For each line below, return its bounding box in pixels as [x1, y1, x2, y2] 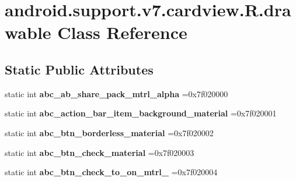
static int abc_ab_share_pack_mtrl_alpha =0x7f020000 [5, 87, 228, 100]
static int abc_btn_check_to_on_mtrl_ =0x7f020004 [5, 166, 218, 178]
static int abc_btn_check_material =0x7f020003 [5, 146, 194, 158]
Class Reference [57, 20, 187, 44]
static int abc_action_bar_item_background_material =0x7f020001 [5, 107, 277, 119]
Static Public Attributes [5, 60, 154, 78]
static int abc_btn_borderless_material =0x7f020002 [5, 126, 214, 139]
